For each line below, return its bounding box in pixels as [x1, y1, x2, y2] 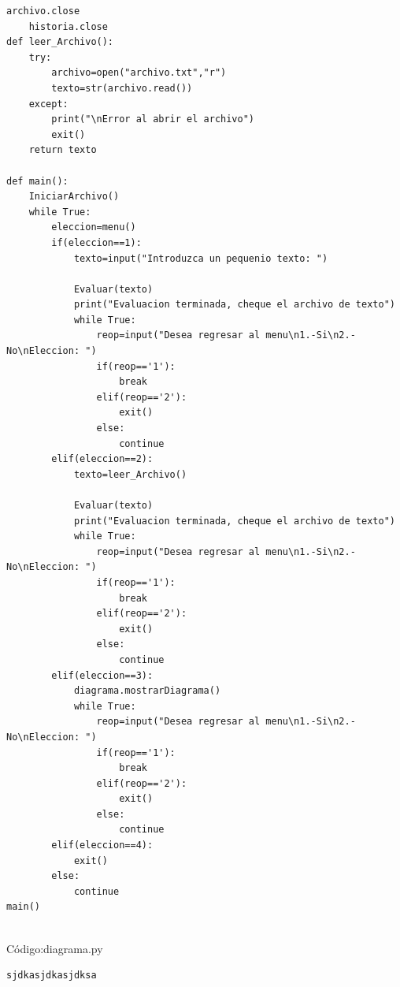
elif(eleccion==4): [51, 840, 154, 851]
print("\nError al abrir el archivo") [51, 114, 254, 125]
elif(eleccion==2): [51, 453, 154, 465]
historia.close [28, 20, 108, 32]
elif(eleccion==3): [51, 669, 154, 681]
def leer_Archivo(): [6, 36, 114, 48]
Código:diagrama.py [6, 940, 103, 956]
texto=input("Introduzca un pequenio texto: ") [73, 252, 328, 264]
